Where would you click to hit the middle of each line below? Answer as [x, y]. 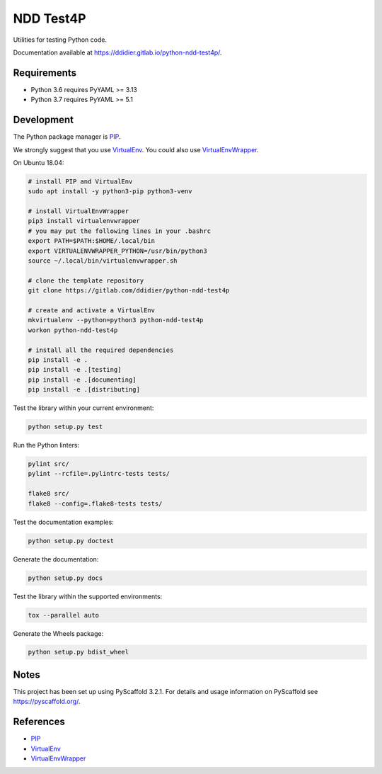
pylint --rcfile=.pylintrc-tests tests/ [99, 474]
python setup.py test [65, 427]
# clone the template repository [86, 280]
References [39, 722]
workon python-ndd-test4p [73, 330]
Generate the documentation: [56, 559]
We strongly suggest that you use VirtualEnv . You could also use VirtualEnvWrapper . [136, 149]
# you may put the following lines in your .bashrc [120, 231]
